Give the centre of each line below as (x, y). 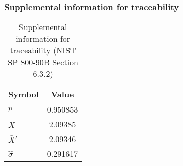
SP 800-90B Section (43, 62)
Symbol (24, 94)
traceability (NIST (43, 50)
